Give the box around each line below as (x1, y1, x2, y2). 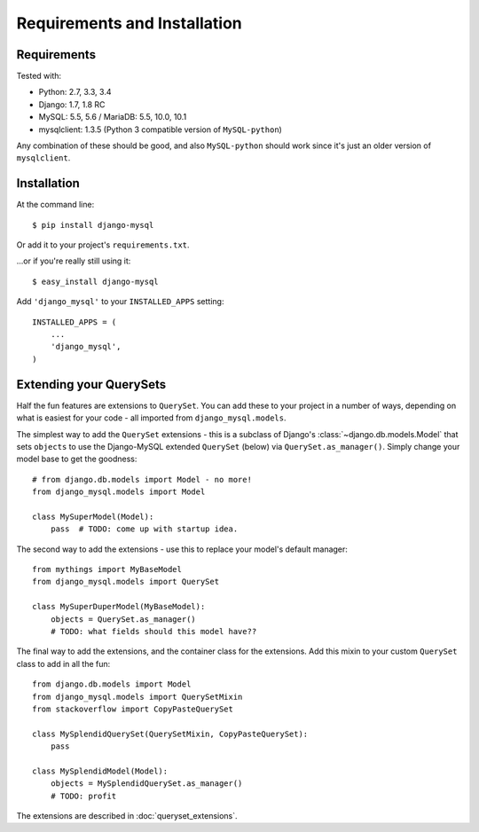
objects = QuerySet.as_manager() (50, 614, 197, 624)
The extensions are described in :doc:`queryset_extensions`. (16, 811, 239, 821)
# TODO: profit (50, 790, 117, 801)
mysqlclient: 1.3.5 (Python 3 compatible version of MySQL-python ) (38, 124, 283, 135)
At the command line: (16, 200, 95, 210)
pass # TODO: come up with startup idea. (50, 524, 239, 534)
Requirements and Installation (16, 13, 243, 33)
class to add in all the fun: (16, 658, 111, 669)
